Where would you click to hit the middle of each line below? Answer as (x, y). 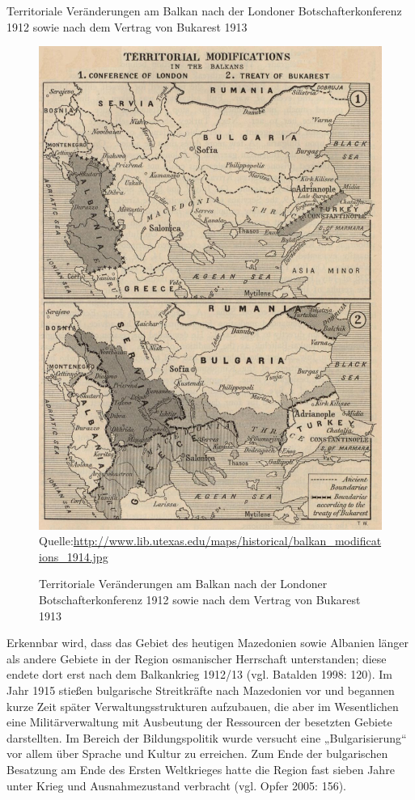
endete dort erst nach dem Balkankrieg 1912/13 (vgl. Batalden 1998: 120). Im (199, 674)
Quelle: (56, 541)
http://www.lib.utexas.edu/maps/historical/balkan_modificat (227, 541)
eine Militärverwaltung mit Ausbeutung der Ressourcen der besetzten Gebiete (199, 722)
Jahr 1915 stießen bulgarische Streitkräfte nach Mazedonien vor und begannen (201, 690)
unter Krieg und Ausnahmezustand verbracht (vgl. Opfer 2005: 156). (176, 785)
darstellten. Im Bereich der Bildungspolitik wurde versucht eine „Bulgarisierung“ (207, 737)
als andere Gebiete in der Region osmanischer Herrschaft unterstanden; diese (197, 658)
